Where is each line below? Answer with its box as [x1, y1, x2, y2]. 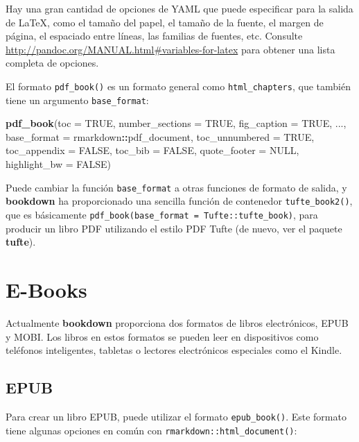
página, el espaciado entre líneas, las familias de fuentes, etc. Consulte [6, 28, 303, 43]
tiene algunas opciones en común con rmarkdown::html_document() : [6, 423, 297, 437]
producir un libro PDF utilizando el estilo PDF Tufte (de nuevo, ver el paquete [6, 221, 342, 235]
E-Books [6, 275, 87, 303]
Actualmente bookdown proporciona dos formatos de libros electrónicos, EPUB [6, 315, 349, 330]
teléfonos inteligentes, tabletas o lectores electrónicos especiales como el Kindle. [6, 343, 342, 357]
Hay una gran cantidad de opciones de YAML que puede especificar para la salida [6, 1, 353, 15]
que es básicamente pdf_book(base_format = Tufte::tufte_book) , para [6, 207, 318, 221]
